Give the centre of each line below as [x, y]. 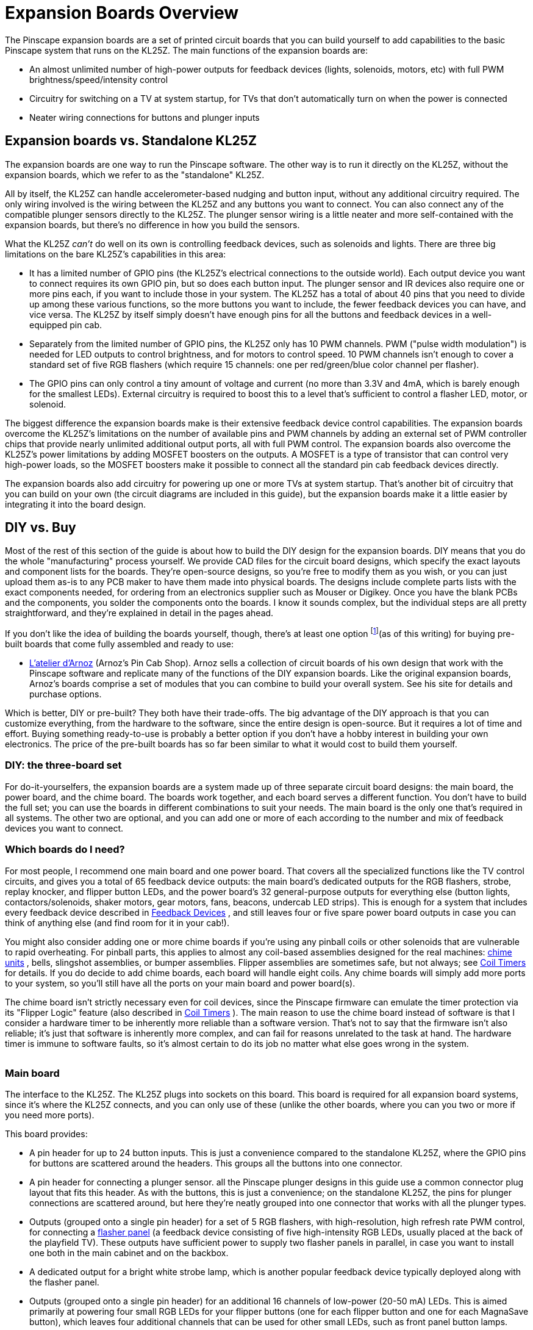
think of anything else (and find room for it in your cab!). [117, 922]
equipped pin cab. [66, 325]
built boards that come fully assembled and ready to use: [119, 644]
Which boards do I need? [65, 850]
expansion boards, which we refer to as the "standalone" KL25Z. [135, 174]
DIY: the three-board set [63, 765]
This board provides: [46, 1134]
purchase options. [66, 694]
